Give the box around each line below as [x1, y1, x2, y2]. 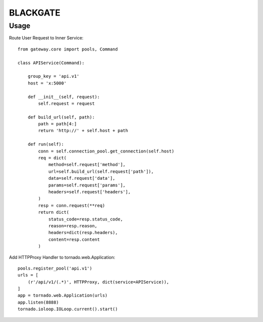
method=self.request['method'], [48, 162, 126, 168]
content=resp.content [48, 237, 100, 242]
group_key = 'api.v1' [27, 73, 80, 79]
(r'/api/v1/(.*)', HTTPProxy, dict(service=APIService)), [27, 279, 169, 285]
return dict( [38, 209, 69, 215]
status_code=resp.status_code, [48, 216, 123, 222]
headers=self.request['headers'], [48, 189, 131, 194]
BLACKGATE [9, 7, 61, 18]
